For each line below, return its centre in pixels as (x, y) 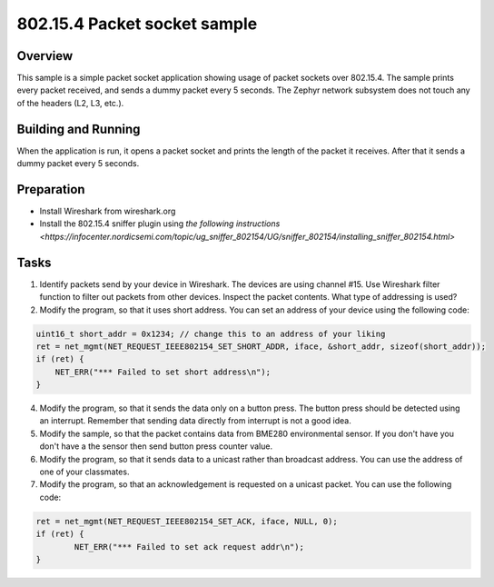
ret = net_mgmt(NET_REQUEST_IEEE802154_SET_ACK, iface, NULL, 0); (187, 521)
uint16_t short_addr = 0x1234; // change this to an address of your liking (211, 333)
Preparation (51, 189)
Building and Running (79, 129)
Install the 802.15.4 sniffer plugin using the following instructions (160, 224)
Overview (45, 56)
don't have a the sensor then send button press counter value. (156, 446)
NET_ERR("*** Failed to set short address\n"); (163, 372)
